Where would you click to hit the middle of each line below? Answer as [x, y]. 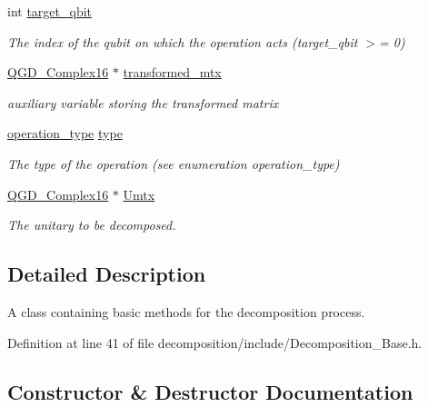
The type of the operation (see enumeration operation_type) [174, 163]
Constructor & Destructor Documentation [210, 391]
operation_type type [65, 133]
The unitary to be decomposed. [92, 225]
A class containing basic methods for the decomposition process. [186, 311]
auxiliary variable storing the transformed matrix [143, 102]
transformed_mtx [172, 72]
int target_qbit [50, 11]
